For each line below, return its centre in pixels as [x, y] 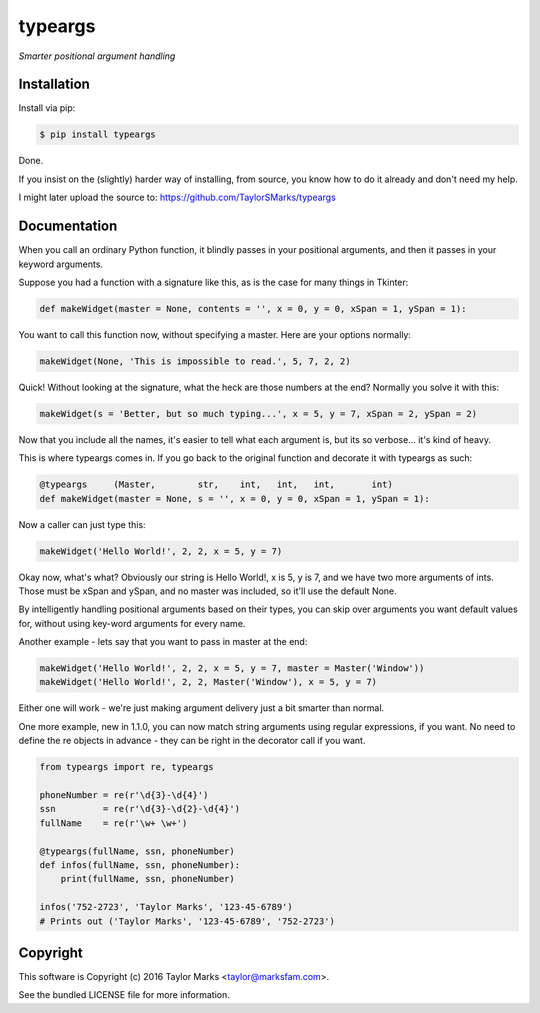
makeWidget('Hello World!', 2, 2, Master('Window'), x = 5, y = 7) [208, 682]
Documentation [68, 226]
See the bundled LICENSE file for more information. [124, 995]
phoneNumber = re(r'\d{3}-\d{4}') [124, 794]
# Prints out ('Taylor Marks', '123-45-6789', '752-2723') [187, 921]
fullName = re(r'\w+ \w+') [113, 823]
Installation [54, 84]
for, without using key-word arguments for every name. [132, 623]
